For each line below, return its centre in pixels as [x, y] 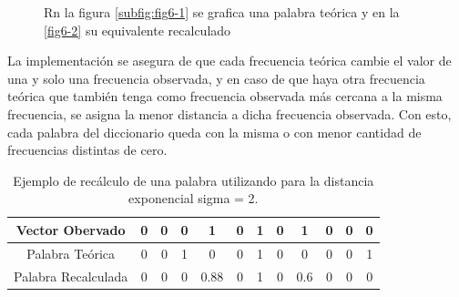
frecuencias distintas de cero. [87, 150]
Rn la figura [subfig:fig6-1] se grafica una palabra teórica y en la [222, 12]
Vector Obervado [71, 229]
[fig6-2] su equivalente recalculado [138, 30]
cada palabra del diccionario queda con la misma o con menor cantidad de [214, 132]
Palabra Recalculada [71, 276]
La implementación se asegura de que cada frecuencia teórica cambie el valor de [229, 61]
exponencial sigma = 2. [194, 198]
